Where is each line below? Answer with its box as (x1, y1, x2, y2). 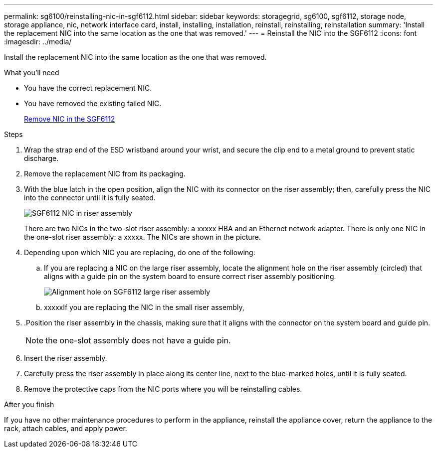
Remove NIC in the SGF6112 (24, 115, 115, 123)
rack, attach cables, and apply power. (4, 424, 127, 433)
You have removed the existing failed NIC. (24, 99, 162, 108)
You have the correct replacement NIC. (24, 84, 152, 92)
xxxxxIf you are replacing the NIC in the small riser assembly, (44, 303, 244, 311)
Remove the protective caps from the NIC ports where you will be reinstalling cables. (24, 385, 302, 393)
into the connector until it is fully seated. (24, 193, 156, 202)
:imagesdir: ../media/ (4, 37, 72, 46)
